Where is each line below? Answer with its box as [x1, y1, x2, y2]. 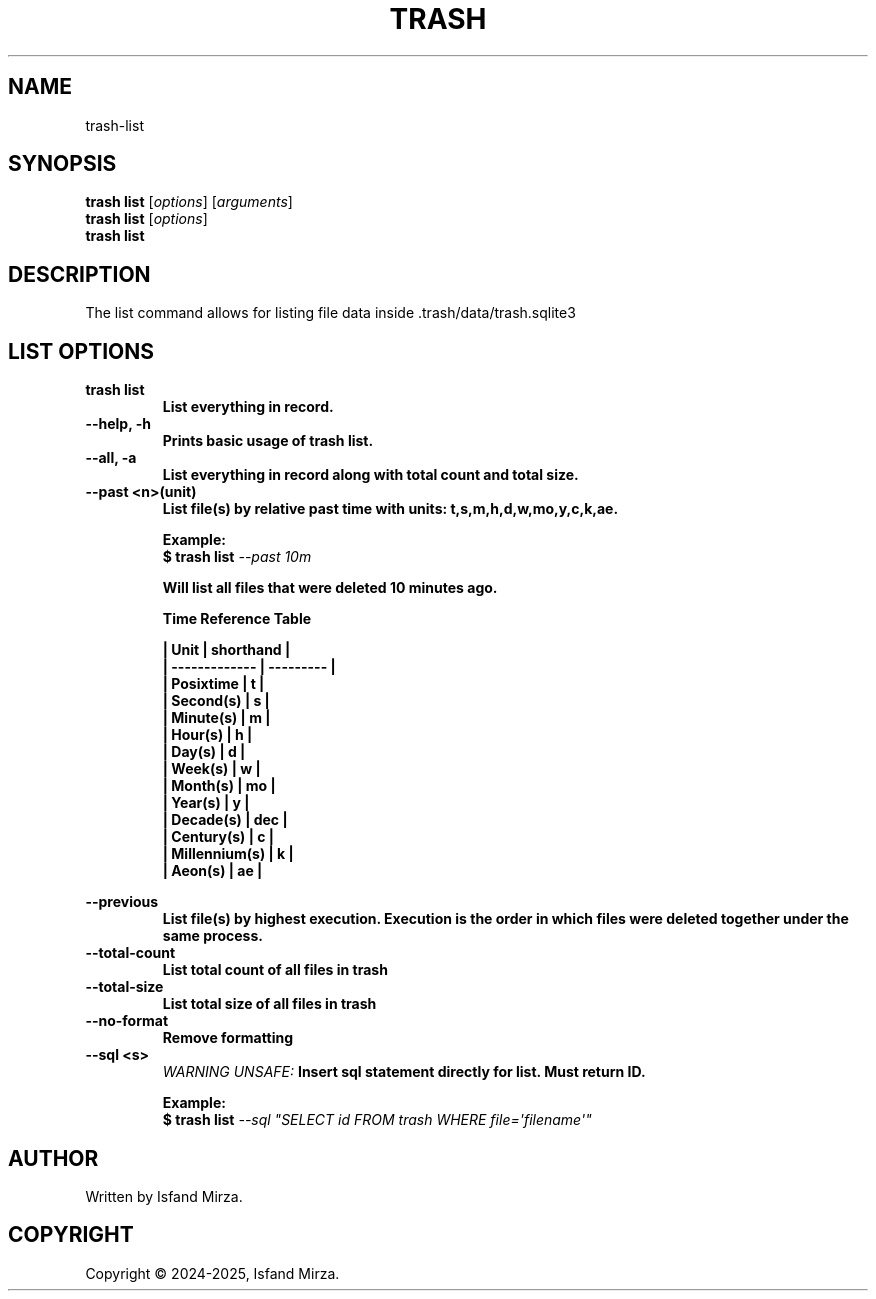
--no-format [85, 1012, 169, 1030]
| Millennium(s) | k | [162, 845, 294, 863]
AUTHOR [8, 1145, 99, 1171]
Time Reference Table [162, 610, 312, 628]
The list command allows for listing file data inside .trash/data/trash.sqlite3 [85, 304, 576, 322]
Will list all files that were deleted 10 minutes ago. [162, 579, 498, 597]
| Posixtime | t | [162, 675, 265, 693]
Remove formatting [162, 1029, 294, 1047]
